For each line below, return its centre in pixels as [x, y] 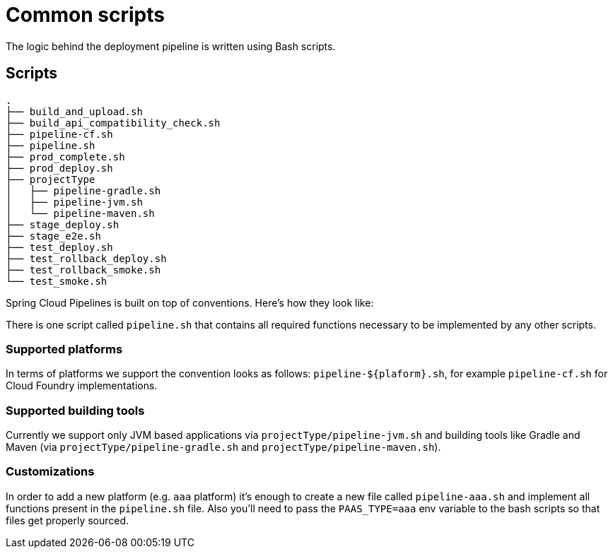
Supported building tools [75, 410]
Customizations [50, 472]
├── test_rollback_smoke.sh [83, 270]
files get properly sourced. [68, 520]
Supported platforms [64, 349]
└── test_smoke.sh [57, 281]
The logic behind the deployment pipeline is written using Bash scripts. [171, 46]
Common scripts [85, 15]
